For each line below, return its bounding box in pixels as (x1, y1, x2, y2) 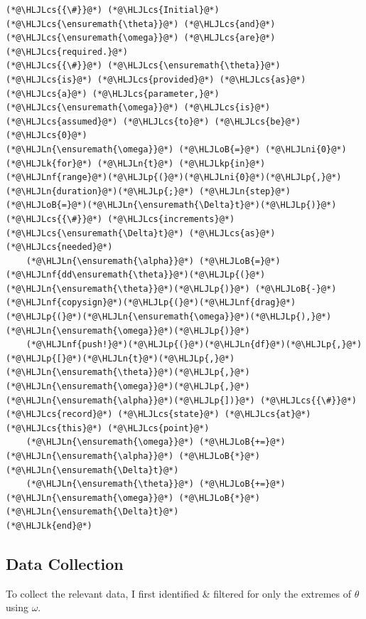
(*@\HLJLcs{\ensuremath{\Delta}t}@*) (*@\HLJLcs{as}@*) (6, 228, 276, 238)
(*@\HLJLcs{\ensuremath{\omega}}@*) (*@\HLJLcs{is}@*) (6, 102, 271, 113)
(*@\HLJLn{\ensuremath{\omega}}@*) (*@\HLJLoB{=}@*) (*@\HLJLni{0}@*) (6, 144, 347, 154)
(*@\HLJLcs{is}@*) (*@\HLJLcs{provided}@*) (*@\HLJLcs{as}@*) (6, 74, 306, 85)
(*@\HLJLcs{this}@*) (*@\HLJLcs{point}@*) (6, 423, 210, 433)
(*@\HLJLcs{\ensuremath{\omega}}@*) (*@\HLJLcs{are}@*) (6, 33, 276, 43)
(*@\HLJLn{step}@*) (199, 186, 291, 196)
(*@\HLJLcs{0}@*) (6, 130, 87, 141)
